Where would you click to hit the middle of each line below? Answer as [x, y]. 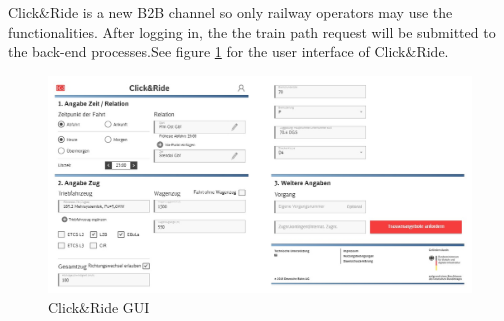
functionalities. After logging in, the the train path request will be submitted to [252, 31]
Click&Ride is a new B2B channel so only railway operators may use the [230, 12]
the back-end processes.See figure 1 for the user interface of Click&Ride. [228, 51]
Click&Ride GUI [99, 306]
